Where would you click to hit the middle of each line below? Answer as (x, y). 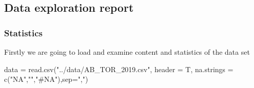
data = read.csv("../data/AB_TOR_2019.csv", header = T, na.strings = (119, 69)
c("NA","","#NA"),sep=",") (46, 79)
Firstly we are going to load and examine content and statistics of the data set (127, 52)
